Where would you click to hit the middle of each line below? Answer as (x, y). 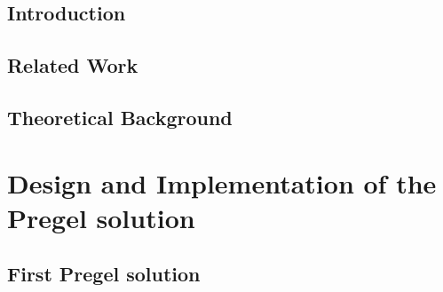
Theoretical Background (120, 117)
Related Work (73, 65)
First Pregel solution (104, 274)
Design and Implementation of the (222, 182)
